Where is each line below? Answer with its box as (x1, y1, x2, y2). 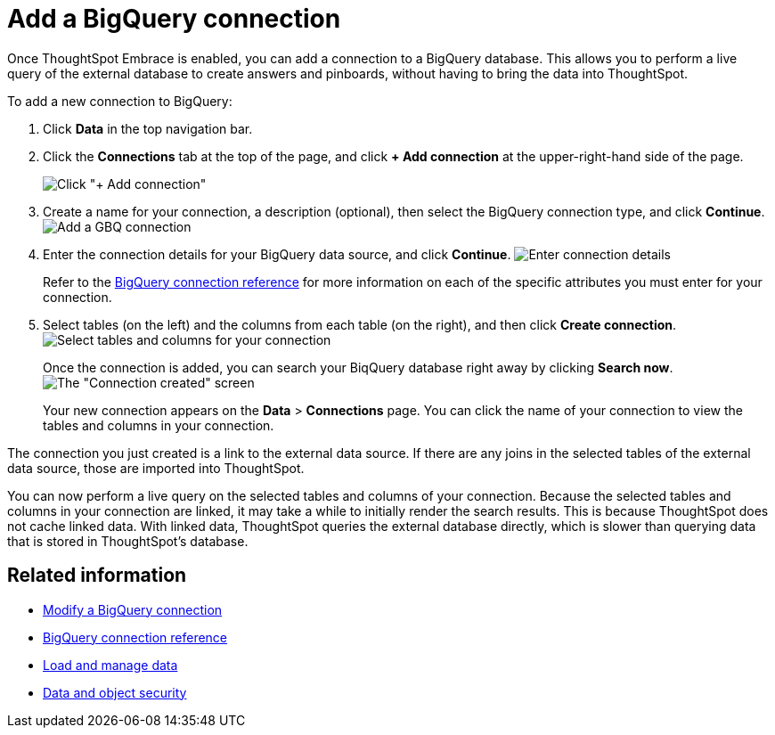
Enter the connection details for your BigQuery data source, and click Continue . (43, 246, 511, 262)
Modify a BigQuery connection (43, 601, 223, 617)
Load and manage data (43, 657, 178, 673)
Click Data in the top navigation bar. (43, 120, 253, 136)
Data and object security (43, 684, 187, 700)
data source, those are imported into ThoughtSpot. (7, 460, 305, 476)
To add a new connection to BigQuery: (7, 93, 232, 109)
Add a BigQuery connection (7, 4, 341, 34)
